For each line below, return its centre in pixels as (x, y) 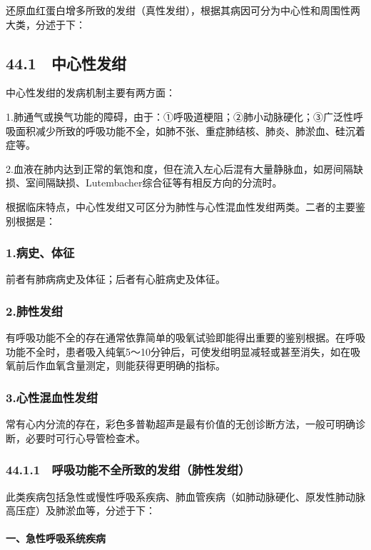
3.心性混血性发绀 (52, 397)
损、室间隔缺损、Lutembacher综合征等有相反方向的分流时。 (144, 182)
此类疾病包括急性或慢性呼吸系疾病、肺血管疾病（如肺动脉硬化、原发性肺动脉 (185, 496)
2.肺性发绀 (35, 310)
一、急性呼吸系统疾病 (56, 538)
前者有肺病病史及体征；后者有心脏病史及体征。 (116, 279)
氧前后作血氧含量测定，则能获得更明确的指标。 (116, 365)
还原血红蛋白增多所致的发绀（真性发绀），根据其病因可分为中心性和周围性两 (183, 10)
